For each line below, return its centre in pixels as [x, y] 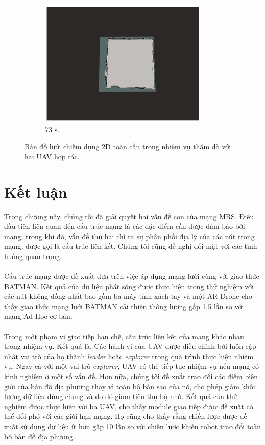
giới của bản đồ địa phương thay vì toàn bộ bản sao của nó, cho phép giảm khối [130, 386]
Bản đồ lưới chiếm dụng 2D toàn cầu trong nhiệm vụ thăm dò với [128, 146]
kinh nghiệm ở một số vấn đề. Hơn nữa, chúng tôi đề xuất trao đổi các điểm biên [131, 376]
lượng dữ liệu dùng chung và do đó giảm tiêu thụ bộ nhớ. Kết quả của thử [121, 396]
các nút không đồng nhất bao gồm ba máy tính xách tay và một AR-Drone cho [128, 296]
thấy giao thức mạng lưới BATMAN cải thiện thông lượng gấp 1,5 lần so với [124, 306]
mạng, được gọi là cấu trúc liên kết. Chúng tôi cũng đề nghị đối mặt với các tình [131, 246]
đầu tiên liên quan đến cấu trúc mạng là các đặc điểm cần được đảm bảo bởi [125, 226]
